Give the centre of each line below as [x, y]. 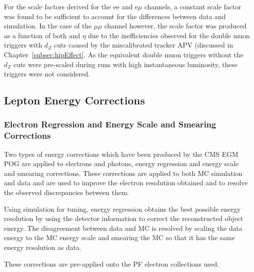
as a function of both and [42, 35]
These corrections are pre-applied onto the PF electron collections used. [112, 263]
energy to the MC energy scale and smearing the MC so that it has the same [119, 237]
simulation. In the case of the [48, 26]
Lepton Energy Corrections [75, 100]
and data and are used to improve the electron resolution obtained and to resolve [126, 183]
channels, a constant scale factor [193, 6]
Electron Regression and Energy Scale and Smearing [110, 124]
